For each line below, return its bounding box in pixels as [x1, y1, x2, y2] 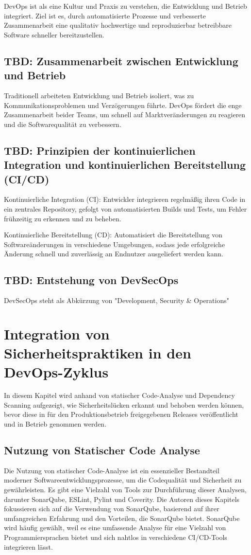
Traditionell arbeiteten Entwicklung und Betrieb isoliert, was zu [4, 90, 194, 100]
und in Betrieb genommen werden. [4, 418, 107, 429]
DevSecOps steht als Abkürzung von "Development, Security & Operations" [4, 295, 229, 305]
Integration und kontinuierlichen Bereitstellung [4, 157, 246, 172]
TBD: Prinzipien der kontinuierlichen [4, 143, 196, 158]
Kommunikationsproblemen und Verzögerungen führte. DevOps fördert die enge [4, 100, 242, 110]
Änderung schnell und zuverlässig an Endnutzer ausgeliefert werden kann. [4, 249, 223, 259]
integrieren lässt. [4, 541, 53, 552]
